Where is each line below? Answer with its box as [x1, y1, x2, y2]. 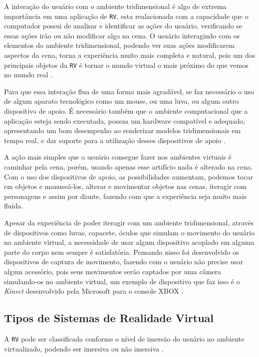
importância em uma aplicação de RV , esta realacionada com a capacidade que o [4, 10, 249, 21]
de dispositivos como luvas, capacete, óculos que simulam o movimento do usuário [4, 227, 255, 237]
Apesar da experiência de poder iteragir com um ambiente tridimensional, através [4, 217, 254, 227]
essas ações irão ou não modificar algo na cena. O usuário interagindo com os [4, 30, 240, 40]
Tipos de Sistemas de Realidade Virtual [4, 310, 214, 326]
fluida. [4, 200, 23, 211]
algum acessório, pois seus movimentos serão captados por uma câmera [4, 266, 222, 276]
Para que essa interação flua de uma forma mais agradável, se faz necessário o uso [4, 86, 254, 96]
